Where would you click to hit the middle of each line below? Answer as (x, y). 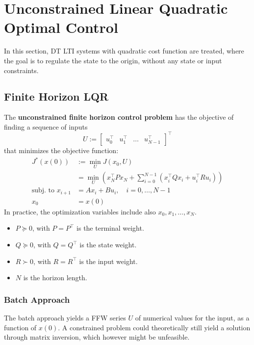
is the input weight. (108, 261)
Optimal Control (61, 27)
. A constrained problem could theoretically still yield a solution (154, 327)
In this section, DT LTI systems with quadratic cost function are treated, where (124, 51)
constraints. (21, 70)
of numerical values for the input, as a (192, 318)
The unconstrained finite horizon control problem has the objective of (119, 117)
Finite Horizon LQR (56, 96)
